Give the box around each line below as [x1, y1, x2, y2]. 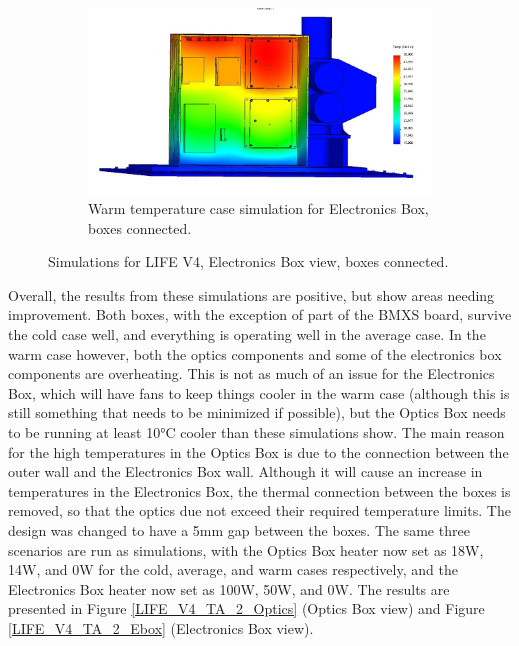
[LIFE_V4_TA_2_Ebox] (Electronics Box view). [8, 617, 314, 638]
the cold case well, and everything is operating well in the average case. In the [8, 324, 486, 344]
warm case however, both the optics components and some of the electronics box [8, 343, 502, 364]
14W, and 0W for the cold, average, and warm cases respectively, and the [8, 559, 458, 580]
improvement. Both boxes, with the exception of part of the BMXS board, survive [8, 304, 512, 325]
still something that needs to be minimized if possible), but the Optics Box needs [8, 402, 506, 423]
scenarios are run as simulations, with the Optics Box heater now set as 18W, [8, 539, 484, 560]
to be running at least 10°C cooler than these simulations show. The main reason [8, 421, 505, 442]
